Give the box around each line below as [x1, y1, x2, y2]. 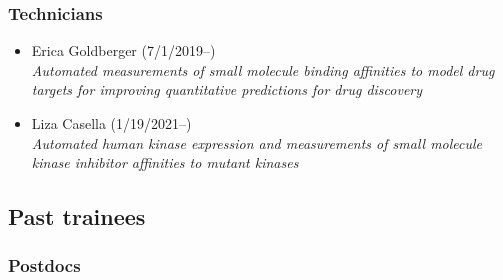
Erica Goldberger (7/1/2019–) [31, 40, 216, 61]
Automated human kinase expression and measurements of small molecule [31, 132, 483, 153]
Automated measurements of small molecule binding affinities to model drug [31, 59, 495, 80]
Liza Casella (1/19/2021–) [31, 113, 192, 133]
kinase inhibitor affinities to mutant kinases [31, 152, 299, 173]
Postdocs [8, 253, 81, 278]
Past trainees [8, 201, 146, 232]
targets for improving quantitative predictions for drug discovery [31, 79, 423, 100]
